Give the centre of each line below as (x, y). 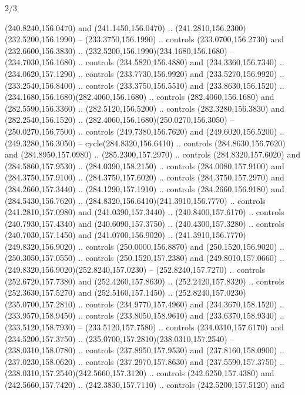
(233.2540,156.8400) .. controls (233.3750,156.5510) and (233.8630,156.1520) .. (145, 85)
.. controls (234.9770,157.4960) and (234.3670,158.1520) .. (181, 304)
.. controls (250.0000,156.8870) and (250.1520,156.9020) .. (181, 246)
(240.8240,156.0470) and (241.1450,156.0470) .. (89, 27)
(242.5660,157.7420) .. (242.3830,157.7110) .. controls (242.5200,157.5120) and (145, 384)
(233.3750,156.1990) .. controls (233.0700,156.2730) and (184, 39)
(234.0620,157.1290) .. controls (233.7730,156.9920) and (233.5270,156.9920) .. (145, 73)
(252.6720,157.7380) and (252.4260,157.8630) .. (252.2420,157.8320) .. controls (145, 281)
